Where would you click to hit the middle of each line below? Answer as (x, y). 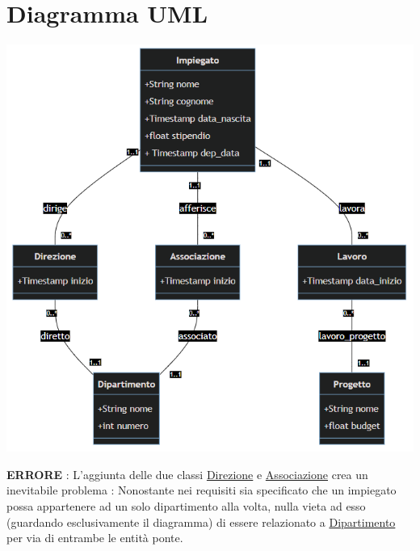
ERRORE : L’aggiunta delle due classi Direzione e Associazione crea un (187, 474)
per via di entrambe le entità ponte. (95, 538)
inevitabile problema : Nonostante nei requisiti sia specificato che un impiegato (202, 490)
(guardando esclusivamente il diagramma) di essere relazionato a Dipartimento (201, 522)
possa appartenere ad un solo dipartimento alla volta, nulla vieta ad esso (186, 505)
